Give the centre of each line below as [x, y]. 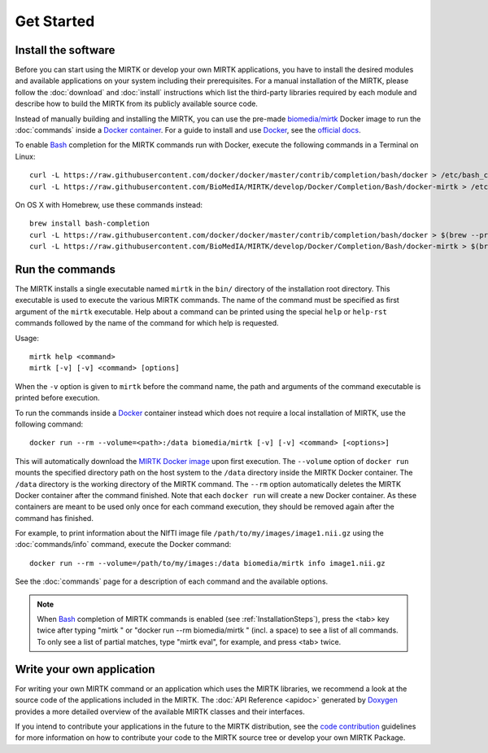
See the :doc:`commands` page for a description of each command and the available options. [172, 581]
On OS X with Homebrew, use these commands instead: [109, 204]
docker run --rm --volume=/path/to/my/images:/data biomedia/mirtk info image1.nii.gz [207, 563]
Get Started [55, 21]
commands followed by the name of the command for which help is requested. [147, 323]
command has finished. [54, 518]
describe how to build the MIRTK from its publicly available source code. [136, 104]
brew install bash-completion [90, 223]
